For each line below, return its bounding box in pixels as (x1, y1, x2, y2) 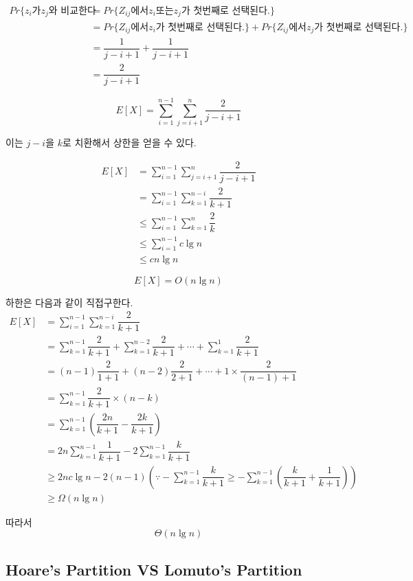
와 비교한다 (48, 6, 96, 16)
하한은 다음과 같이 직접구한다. (5, 295, 133, 309)
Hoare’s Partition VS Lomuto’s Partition (5, 558, 302, 580)
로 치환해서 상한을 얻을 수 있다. (63, 135, 197, 150)
